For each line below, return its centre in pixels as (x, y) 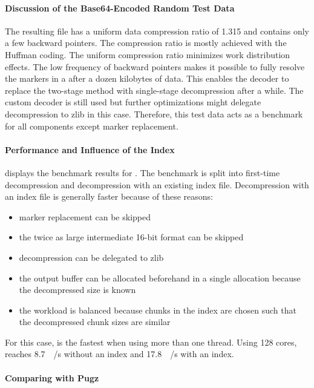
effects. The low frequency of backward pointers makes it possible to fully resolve (155, 66)
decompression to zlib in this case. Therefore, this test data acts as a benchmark (154, 113)
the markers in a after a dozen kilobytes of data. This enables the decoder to (147, 78)
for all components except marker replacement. (92, 126)
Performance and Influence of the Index (90, 149)
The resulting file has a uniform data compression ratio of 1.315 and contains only (157, 31)
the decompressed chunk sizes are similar (95, 322)
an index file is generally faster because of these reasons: (109, 196)
